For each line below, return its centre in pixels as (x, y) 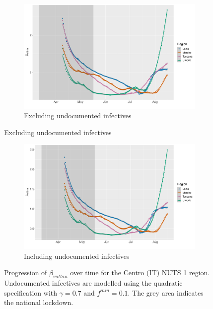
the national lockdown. (39, 302)
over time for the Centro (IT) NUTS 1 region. (140, 272)
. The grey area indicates (166, 292)
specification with (31, 292)
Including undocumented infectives (77, 256)
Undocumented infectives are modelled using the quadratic (93, 283)
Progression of (26, 272)
